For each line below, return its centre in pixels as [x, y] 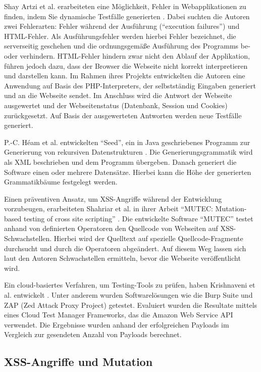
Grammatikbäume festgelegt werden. [61, 182]
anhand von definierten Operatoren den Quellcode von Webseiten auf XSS [119, 228]
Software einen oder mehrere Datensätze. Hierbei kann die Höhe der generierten [128, 172]
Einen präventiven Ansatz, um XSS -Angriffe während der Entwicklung [113, 198]
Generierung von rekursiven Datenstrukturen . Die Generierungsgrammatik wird [128, 152]
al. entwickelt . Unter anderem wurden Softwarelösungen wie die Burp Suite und [128, 295]
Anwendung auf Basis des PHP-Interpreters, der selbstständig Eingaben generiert [130, 85]
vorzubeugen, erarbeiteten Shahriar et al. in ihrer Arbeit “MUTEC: [109, 208]
